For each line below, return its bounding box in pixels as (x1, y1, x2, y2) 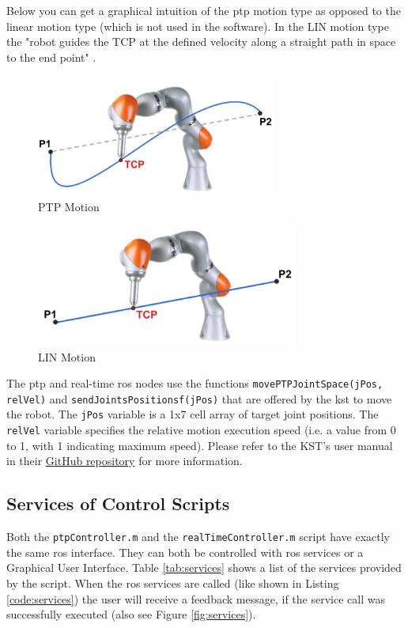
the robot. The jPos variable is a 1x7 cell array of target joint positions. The (6, 406, 379, 422)
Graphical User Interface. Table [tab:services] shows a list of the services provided (6, 559, 402, 576)
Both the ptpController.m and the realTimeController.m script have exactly (6, 528, 390, 545)
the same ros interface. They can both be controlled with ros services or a (6, 543, 364, 560)
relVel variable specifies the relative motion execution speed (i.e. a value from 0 (6, 422, 396, 438)
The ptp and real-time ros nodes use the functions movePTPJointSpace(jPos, (6, 375, 383, 392)
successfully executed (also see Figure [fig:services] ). (6, 606, 256, 622)
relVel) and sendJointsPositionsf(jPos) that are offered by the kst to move (6, 390, 392, 407)
